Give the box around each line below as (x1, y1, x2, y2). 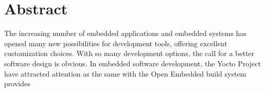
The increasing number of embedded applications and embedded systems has (4, 28, 246, 39)
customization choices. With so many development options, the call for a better (4, 48, 255, 59)
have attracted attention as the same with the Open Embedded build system (4, 68, 246, 79)
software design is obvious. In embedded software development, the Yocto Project (4, 58, 261, 68)
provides (4, 78, 30, 89)
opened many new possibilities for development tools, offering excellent (4, 38, 227, 48)
